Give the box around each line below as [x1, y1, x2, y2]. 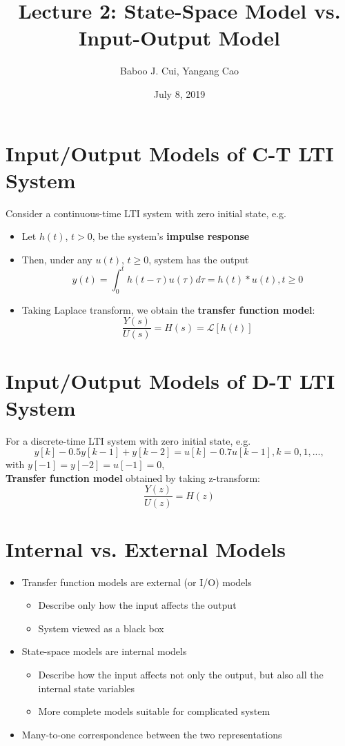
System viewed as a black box [38, 621, 164, 635]
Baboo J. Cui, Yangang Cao [120, 63, 239, 78]
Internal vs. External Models [6, 534, 286, 563]
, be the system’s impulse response [92, 229, 250, 243]
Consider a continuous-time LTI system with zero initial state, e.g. [6, 205, 287, 220]
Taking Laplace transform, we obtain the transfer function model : [21, 302, 315, 316]
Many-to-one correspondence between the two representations [21, 727, 282, 741]
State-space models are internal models [21, 644, 187, 658]
